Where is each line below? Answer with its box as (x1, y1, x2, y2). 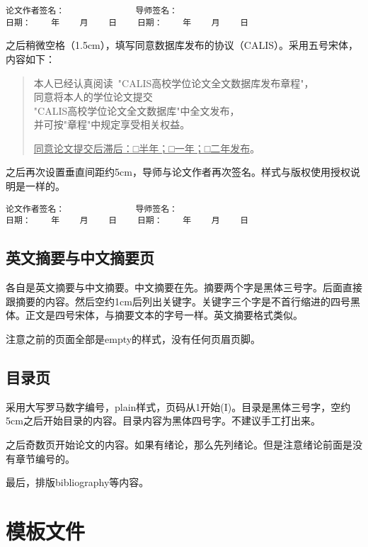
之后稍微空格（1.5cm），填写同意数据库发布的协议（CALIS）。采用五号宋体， (6, 38, 358, 52)
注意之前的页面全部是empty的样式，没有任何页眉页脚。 (6, 331, 261, 346)
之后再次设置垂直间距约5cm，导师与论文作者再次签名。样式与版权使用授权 (6, 164, 350, 179)
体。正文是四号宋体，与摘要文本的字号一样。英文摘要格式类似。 (6, 308, 303, 322)
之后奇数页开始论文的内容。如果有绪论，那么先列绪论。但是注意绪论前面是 (6, 436, 352, 451)
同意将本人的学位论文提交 (33, 89, 153, 104)
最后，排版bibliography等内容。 (6, 475, 149, 490)
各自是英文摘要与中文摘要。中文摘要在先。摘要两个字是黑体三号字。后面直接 (6, 280, 362, 295)
